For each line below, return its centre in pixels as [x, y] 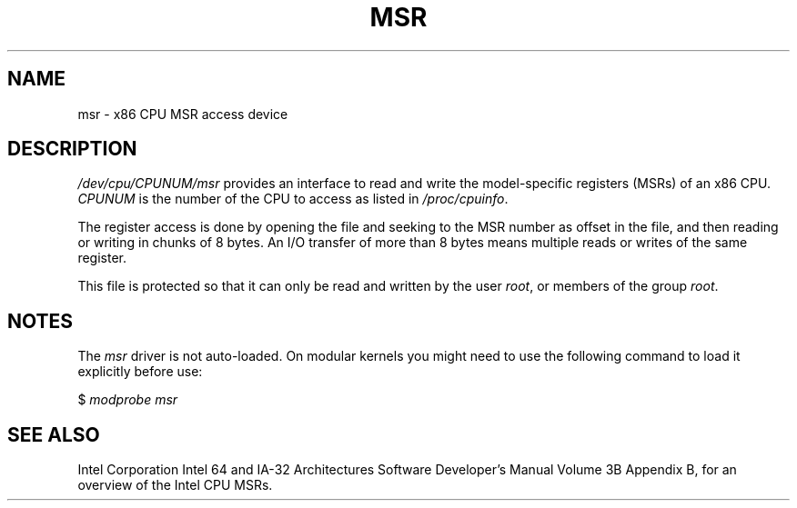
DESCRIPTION [72, 149]
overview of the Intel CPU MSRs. [175, 485]
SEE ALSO [54, 434]
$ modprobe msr [128, 400]
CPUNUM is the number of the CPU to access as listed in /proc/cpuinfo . [293, 199]
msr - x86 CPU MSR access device [183, 114]
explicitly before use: [140, 372]
